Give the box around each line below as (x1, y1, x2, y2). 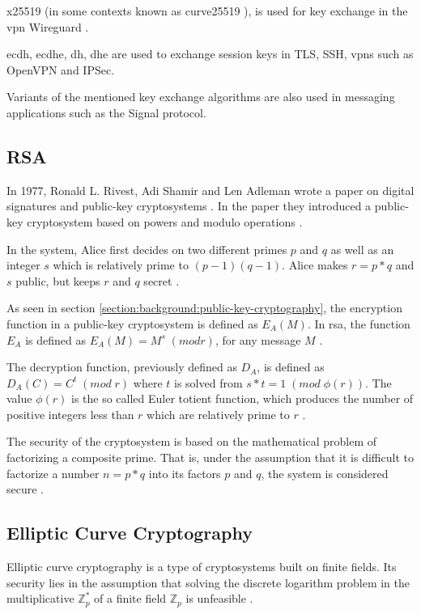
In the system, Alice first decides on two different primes (6, 240, 287, 257)
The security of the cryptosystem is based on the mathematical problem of (6, 433, 377, 450)
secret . (143, 272, 180, 289)
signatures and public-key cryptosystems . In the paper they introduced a (6, 197, 372, 214)
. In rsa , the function (307, 315, 410, 332)
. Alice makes (282, 256, 348, 273)
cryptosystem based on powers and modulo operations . (27, 213, 303, 230)
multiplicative (6, 590, 74, 607)
